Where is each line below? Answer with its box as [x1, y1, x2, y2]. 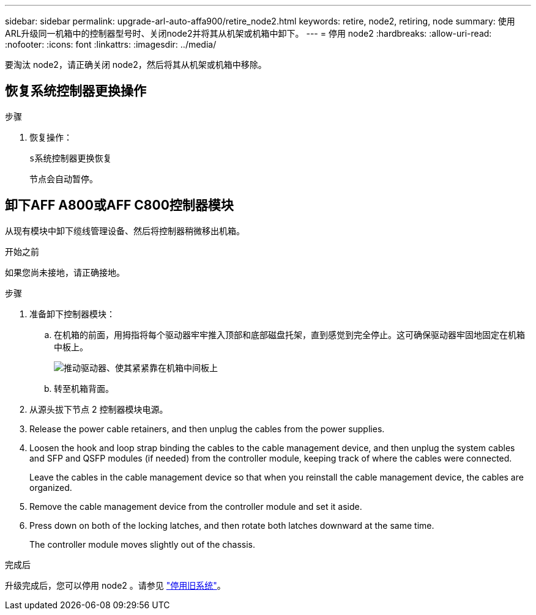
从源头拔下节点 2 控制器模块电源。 [29, 403, 168, 414]
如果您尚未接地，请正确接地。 [5, 267, 125, 278]
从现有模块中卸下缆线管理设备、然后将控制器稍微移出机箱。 [5, 225, 245, 236]
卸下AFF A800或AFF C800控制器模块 [5, 197, 234, 213]
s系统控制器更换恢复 [29, 153, 112, 163]
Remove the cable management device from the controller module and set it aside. [29, 501, 362, 512]
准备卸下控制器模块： [29, 308, 115, 319]
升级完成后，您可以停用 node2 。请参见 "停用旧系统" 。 [5, 580, 226, 591]
